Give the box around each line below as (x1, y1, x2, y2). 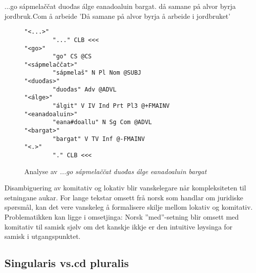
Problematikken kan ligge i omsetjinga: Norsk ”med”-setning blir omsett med (4, 212, 239, 222)
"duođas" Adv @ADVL (52, 86, 117, 93)
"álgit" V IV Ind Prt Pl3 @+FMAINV (52, 102, 170, 110)
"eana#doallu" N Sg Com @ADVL (52, 119, 152, 126)
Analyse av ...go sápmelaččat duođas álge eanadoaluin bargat (24, 166, 207, 176)
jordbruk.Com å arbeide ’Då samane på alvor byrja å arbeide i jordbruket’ (4, 10, 231, 21)
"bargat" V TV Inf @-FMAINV (52, 135, 145, 142)
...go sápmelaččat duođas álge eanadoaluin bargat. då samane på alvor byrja (4, 1, 236, 11)
